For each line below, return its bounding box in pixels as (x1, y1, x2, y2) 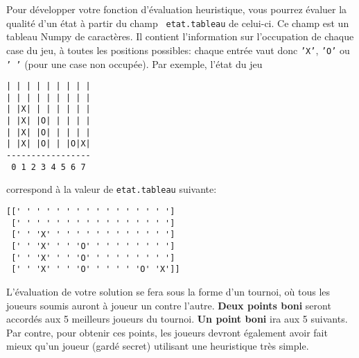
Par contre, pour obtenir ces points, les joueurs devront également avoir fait (6, 325, 328, 339)
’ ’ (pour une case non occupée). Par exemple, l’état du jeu (6, 56, 263, 71)
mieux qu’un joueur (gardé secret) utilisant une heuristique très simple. (6, 339, 309, 353)
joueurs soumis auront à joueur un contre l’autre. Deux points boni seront (6, 298, 331, 312)
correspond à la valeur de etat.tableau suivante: (6, 182, 217, 196)
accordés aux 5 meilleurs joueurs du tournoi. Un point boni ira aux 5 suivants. (6, 312, 348, 326)
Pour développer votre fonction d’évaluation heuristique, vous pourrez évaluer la (6, 2, 347, 16)
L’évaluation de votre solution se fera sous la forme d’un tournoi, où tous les (6, 284, 331, 298)
